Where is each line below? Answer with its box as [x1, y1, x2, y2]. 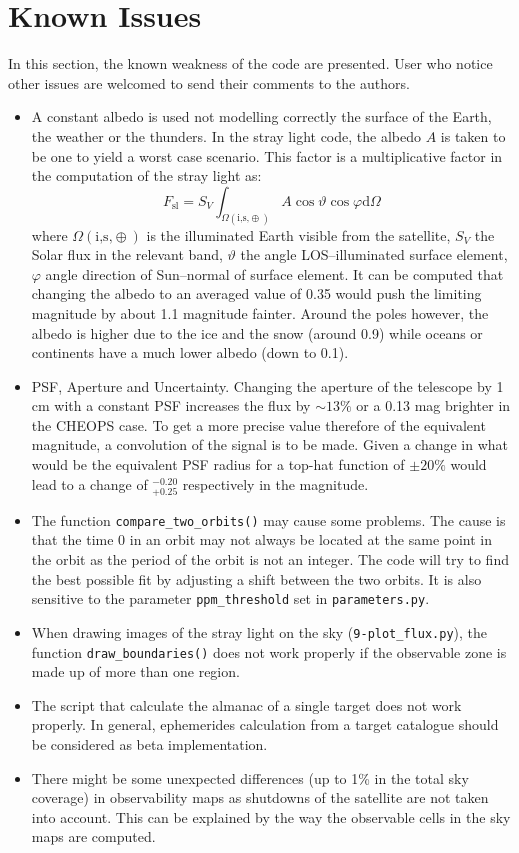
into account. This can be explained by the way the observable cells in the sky [31, 806, 511, 827]
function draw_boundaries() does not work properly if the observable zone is [31, 641, 507, 662]
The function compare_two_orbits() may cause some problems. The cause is [31, 509, 506, 530]
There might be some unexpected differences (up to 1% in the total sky [31, 767, 469, 788]
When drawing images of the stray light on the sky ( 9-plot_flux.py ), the [31, 621, 488, 642]
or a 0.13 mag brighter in [356, 395, 511, 416]
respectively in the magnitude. [182, 473, 369, 494]
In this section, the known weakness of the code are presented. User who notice [8, 53, 493, 74]
